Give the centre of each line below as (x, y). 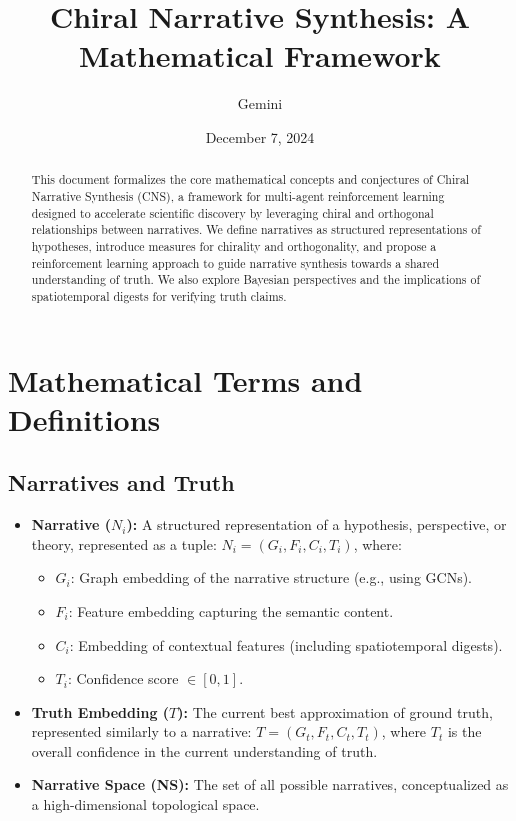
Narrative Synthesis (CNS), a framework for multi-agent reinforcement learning (238, 195)
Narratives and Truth (121, 482)
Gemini (260, 103)
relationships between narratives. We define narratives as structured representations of (256, 229)
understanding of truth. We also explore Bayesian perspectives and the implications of (256, 279)
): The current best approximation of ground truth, (335, 711)
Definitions (84, 418)
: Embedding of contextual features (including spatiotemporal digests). (286, 644)
